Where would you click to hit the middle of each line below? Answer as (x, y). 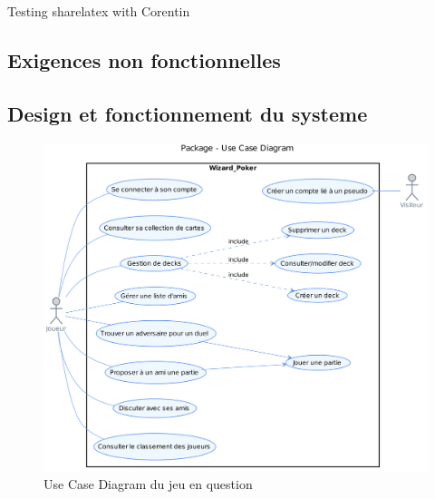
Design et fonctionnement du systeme (188, 113)
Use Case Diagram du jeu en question (148, 484)
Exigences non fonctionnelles (144, 59)
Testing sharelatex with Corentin (99, 11)
